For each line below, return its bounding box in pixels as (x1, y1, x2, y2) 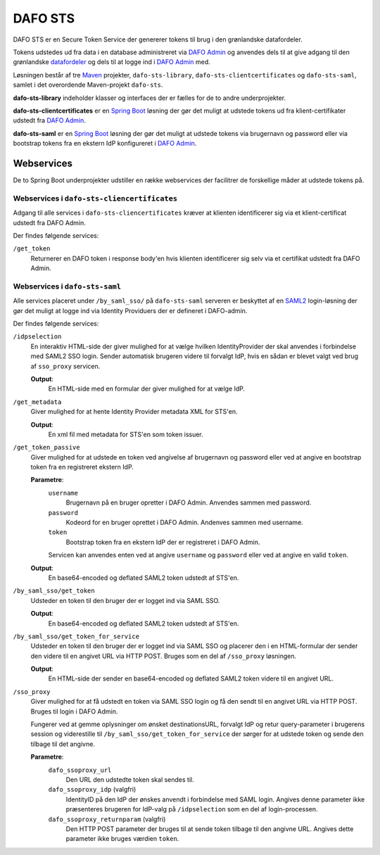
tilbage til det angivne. (30, 740, 95, 748)
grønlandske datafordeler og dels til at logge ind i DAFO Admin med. (13, 58, 210, 66)
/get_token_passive (13, 443, 80, 452)
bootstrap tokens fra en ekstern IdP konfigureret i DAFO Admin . (13, 139, 197, 148)
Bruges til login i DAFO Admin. (30, 707, 118, 716)
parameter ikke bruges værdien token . (65, 835, 179, 843)
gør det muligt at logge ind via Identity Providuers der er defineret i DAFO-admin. (13, 306, 248, 315)
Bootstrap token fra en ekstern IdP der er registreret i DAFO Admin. (65, 538, 260, 546)
